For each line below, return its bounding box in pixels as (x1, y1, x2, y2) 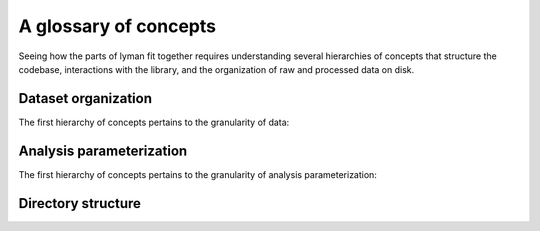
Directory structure (18, 195, 142, 212)
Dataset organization (18, 90, 152, 107)
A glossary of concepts (18, 15, 217, 37)
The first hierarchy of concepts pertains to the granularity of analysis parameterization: (18, 168, 377, 180)
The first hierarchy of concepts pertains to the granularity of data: (18, 116, 290, 128)
